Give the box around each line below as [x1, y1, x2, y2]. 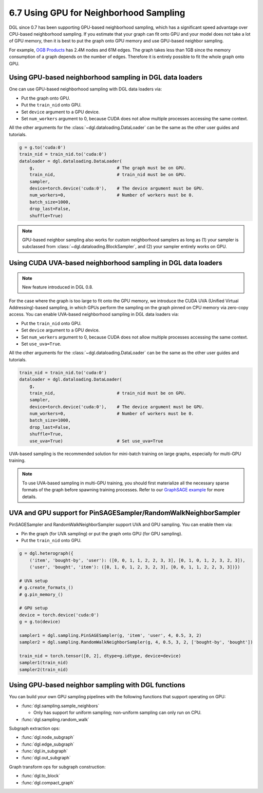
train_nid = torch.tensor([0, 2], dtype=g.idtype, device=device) [19, 653, 181, 659]
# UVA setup [19, 578, 48, 584]
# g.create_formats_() [19, 585, 74, 590]
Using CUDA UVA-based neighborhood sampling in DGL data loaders [9, 259, 223, 267]
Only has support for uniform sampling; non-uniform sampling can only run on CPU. [33, 710, 202, 715]
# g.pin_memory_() [19, 591, 63, 597]
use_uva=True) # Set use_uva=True [29, 438, 163, 444]
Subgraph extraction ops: [9, 725, 60, 731]
